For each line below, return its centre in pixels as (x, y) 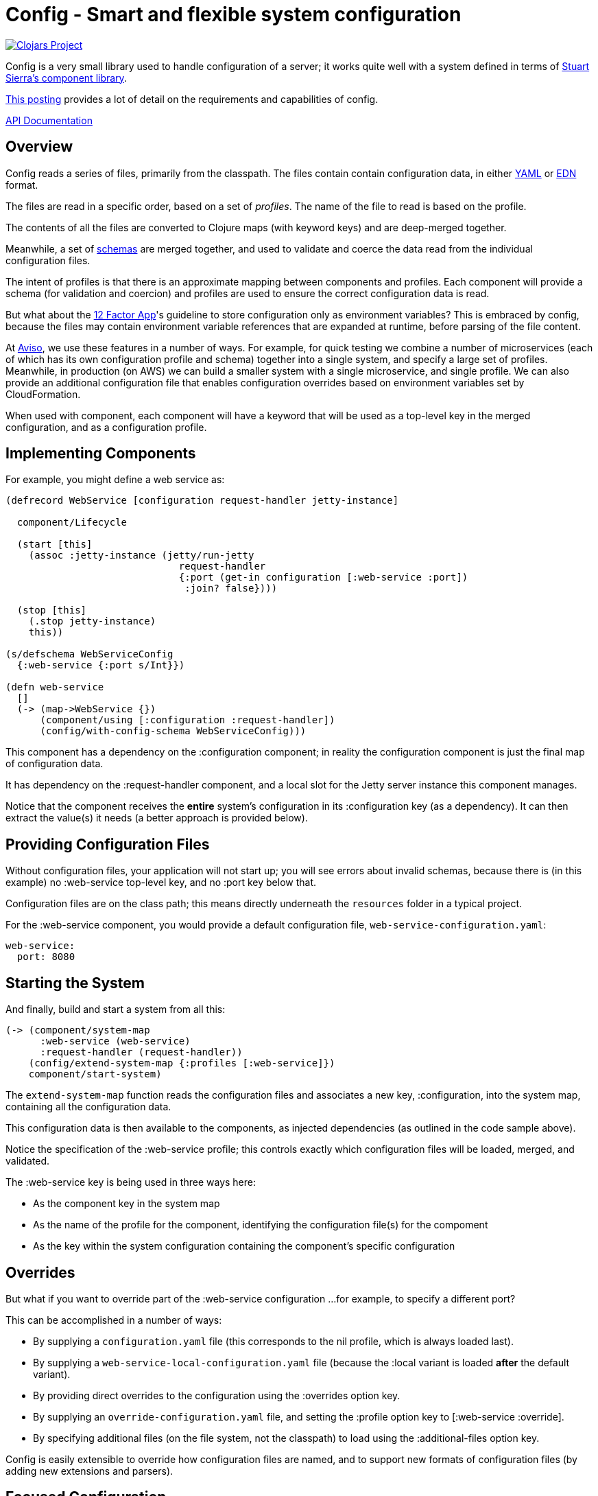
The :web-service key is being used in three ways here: (131, 1182)
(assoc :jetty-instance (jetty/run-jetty (141, 556)
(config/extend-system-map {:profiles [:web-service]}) (182, 1063)
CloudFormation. (43, 394)
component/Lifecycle (72, 523)
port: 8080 (46, 957)
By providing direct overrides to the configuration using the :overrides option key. (217, 1395)
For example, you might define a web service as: (115, 480)
